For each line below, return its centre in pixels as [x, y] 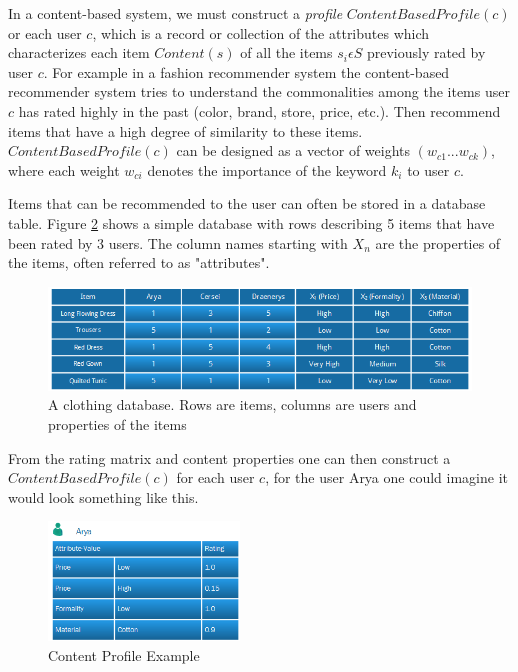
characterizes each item [79, 52]
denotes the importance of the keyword [267, 169]
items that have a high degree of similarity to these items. [185, 130]
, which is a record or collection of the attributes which [261, 32]
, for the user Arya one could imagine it [386, 477]
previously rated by [426, 52]
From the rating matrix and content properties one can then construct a [229, 457]
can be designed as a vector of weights [293, 150]
